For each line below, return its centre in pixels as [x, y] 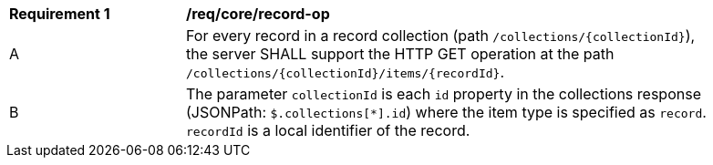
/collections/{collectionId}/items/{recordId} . [345, 72]
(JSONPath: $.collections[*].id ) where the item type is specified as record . [446, 112]
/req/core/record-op [258, 14]
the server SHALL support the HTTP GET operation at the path [400, 54]
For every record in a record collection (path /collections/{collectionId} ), [441, 36]
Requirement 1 [60, 14]
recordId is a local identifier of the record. [328, 130]
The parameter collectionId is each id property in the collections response [444, 94]
